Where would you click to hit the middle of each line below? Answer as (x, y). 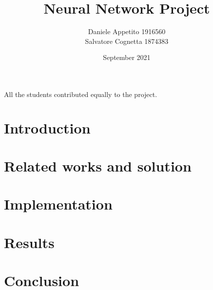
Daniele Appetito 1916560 (127, 31)
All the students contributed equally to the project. (81, 94)
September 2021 (127, 57)
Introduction (47, 127)
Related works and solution (98, 166)
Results (29, 242)
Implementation (58, 204)
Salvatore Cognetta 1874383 (127, 41)
